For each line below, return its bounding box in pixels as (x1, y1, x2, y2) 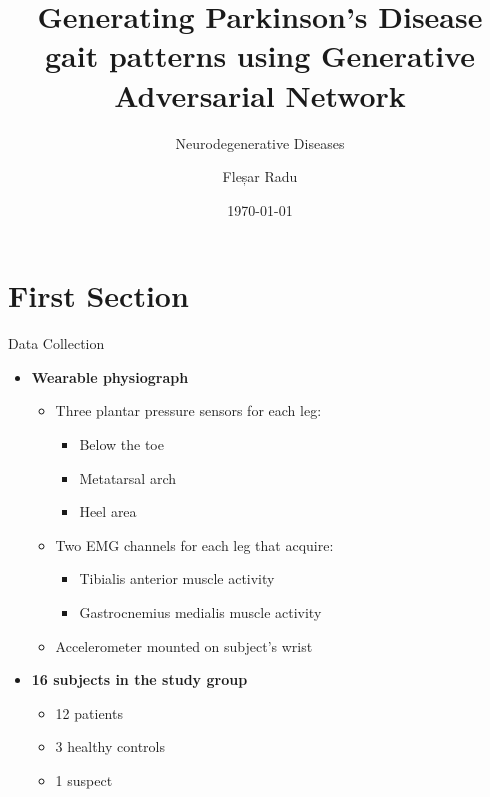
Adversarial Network (114, 74, 406, 115)
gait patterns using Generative (44, 35, 476, 76)
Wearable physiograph (31, 366, 189, 387)
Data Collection (8, 333, 105, 354)
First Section (8, 275, 189, 316)
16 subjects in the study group (31, 669, 248, 690)
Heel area (79, 501, 137, 522)
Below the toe (79, 434, 164, 454)
